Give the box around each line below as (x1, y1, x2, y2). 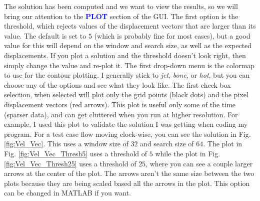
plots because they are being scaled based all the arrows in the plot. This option (4, 177, 250, 188)
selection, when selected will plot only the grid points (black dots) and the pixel (4, 89, 248, 100)
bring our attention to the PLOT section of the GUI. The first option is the (4, 11, 238, 21)
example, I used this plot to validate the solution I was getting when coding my (4, 119, 248, 129)
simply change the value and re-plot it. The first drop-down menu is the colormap (4, 60, 254, 70)
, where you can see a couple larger (145, 158, 253, 168)
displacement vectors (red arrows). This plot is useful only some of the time (4, 99, 236, 109)
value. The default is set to (4, 30, 86, 41)
